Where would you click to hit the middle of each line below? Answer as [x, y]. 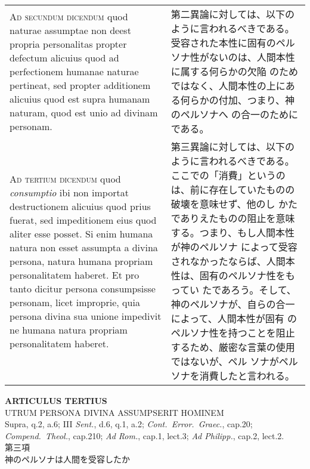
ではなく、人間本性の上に [228, 86]
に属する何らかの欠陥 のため [235, 71]
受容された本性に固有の [223, 43]
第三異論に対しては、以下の [232, 146]
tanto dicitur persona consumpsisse [83, 288]
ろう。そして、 [263, 290]
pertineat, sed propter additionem [80, 85]
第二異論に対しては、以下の [232, 14]
